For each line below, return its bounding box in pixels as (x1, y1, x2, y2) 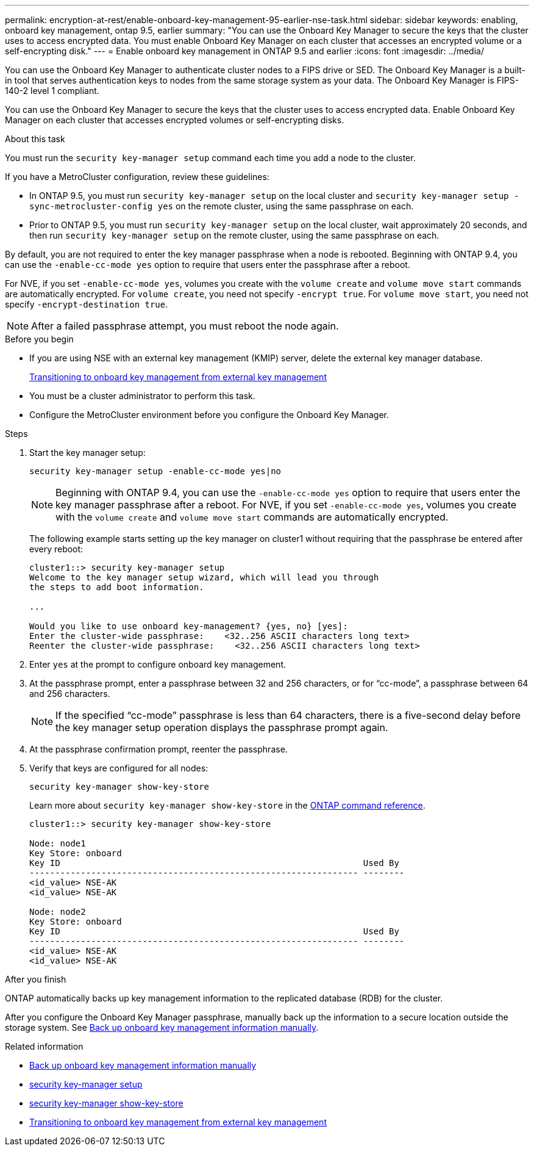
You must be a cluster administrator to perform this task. (29, 391, 255, 401)
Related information (5, 1041, 84, 1052)
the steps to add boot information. (29, 582, 204, 592)
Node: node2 (29, 907, 86, 917)
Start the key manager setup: (29, 447, 146, 458)
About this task (5, 134, 65, 144)
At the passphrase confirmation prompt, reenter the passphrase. (29, 744, 288, 754)
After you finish (5, 974, 66, 984)
